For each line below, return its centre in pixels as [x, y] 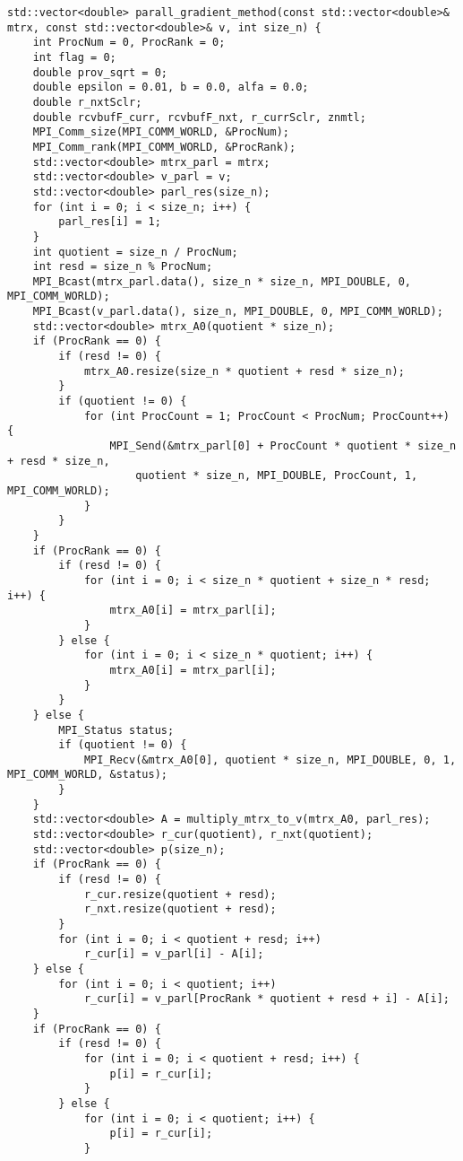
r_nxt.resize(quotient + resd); [180, 909]
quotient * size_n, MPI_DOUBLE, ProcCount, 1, [277, 476]
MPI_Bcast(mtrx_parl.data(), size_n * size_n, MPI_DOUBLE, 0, [222, 281]
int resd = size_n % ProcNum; [123, 267]
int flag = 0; [74, 57]
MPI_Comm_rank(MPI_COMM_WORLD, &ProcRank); [164, 147]
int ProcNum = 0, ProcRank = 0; [129, 43]
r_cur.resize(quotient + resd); [180, 894]
